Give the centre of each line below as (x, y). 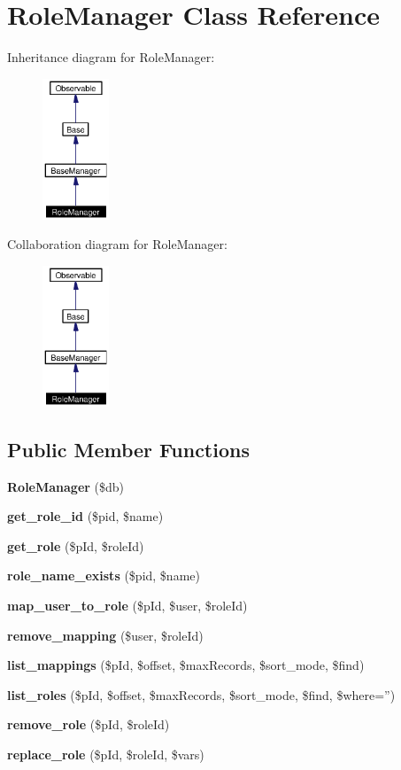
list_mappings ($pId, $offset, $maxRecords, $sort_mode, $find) (186, 665)
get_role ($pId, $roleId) (76, 545)
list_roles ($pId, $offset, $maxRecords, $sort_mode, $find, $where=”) (201, 694)
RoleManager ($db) (66, 486)
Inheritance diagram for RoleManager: (111, 57)
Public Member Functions (128, 449)
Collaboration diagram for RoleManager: (117, 244)
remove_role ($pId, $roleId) (89, 724)
